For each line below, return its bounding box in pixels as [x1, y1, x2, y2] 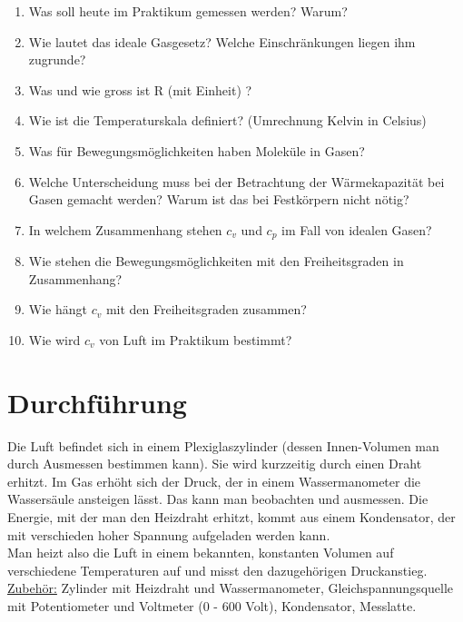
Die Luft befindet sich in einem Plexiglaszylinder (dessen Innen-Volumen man [7, 436, 439, 455]
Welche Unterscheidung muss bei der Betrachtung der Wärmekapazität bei [28, 172, 445, 191]
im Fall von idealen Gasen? [281, 220, 432, 239]
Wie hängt [28, 300, 87, 319]
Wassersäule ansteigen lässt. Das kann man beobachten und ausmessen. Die [7, 489, 429, 508]
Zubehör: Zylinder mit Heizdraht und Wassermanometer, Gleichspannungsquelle [7, 578, 454, 597]
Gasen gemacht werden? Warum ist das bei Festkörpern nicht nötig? [28, 190, 409, 209]
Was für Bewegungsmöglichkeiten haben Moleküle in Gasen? [28, 141, 365, 160]
